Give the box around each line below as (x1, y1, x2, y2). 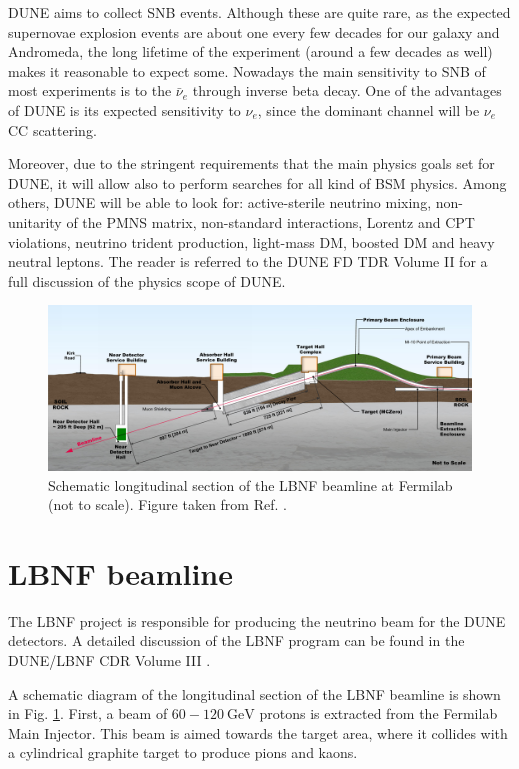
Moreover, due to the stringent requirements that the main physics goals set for (8, 153, 495, 174)
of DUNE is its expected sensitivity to (8, 99, 241, 120)
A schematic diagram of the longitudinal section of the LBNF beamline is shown (8, 683, 501, 704)
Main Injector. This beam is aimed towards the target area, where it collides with (8, 722, 508, 743)
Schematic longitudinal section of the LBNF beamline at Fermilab (48, 474, 453, 495)
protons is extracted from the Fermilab (259, 703, 498, 724)
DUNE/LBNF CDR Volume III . (8, 650, 211, 671)
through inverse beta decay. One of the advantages (192, 80, 502, 101)
